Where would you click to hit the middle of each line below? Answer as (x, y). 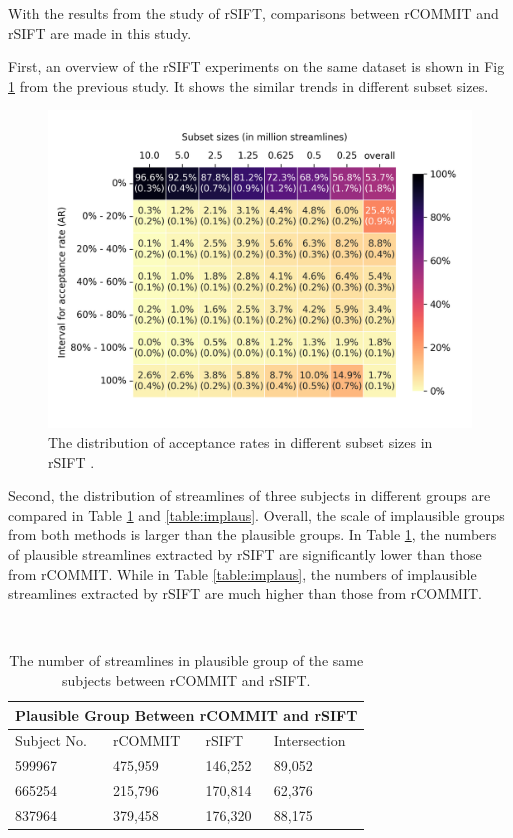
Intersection (309, 740)
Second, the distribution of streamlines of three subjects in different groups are (249, 495)
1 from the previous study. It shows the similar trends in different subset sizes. (248, 85)
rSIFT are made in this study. (100, 32)
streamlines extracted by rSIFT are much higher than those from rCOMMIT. (245, 593)
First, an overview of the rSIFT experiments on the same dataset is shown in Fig (256, 66)
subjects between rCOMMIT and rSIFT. (186, 679)
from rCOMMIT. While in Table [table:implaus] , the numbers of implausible (242, 573)
